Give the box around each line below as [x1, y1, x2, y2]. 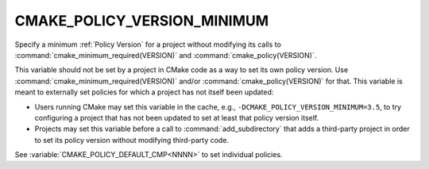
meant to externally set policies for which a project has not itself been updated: [14, 87, 274, 97]
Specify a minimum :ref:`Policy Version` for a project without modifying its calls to [14, 40, 281, 49]
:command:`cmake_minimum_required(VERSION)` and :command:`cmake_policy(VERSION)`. [14, 50, 317, 60]
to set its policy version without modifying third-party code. [34, 135, 230, 144]
